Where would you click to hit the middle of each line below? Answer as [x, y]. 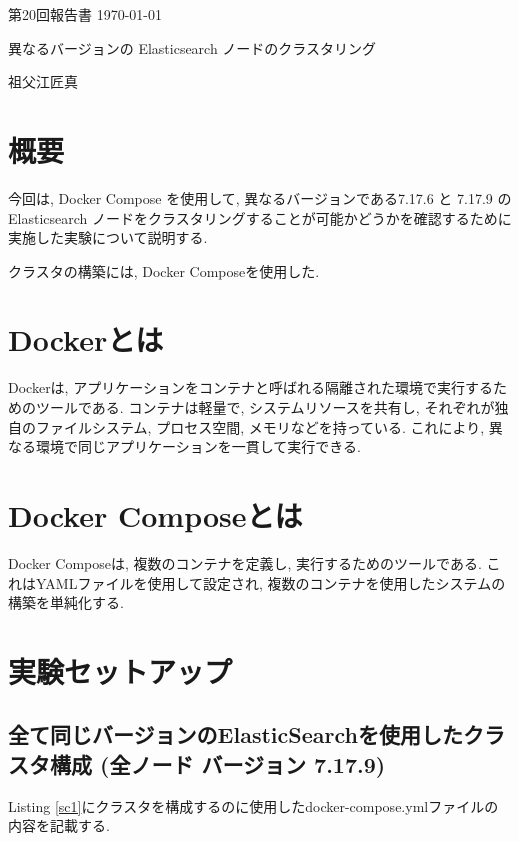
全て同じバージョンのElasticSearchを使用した [235, 734]
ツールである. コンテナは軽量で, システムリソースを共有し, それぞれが [265, 407]
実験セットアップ [120, 670]
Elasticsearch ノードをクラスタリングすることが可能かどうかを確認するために [260, 217]
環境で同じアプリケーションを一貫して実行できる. [198, 446]
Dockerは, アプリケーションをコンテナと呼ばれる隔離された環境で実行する [250, 387]
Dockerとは [86, 339]
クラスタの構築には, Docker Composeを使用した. [164, 270]
